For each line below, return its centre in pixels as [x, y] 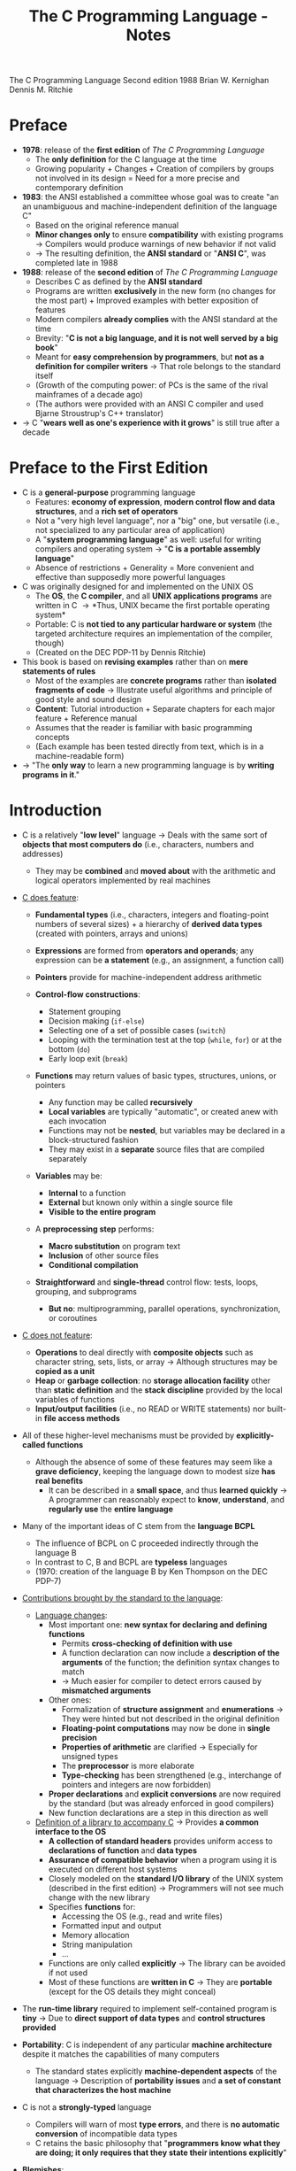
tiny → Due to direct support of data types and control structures [144, 2018]
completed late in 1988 [76, 263]
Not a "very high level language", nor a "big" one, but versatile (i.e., [157, 521]
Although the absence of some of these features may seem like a [154, 1462]
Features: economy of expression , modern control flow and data [155, 502]
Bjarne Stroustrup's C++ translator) [99, 413]
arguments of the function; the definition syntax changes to [171, 1662]
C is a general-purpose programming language [109, 492]
